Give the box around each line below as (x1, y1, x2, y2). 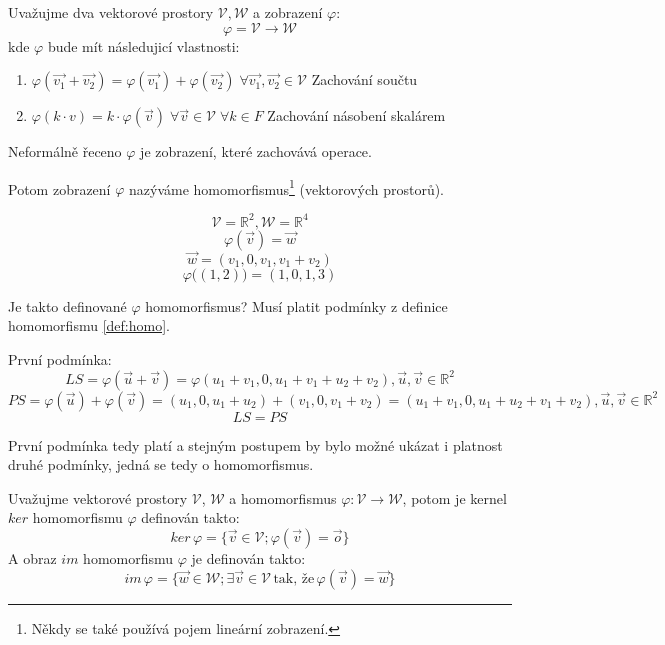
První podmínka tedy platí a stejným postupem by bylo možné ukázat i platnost (8, 434, 503, 455)
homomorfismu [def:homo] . (8, 315, 170, 336)
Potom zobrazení (8, 178, 111, 199)
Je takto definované (8, 295, 127, 316)
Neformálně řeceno (8, 141, 122, 162)
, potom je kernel (402, 487, 507, 508)
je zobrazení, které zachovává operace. (140, 141, 372, 162)
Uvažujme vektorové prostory (8, 487, 188, 508)
